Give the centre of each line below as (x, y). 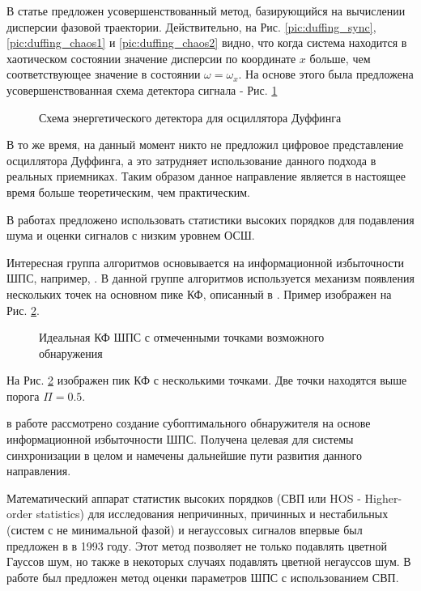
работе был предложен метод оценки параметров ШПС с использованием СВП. (203, 577)
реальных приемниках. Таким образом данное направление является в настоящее (206, 176)
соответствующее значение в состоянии (104, 74)
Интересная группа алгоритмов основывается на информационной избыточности (206, 262)
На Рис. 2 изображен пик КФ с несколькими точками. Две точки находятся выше (207, 380)
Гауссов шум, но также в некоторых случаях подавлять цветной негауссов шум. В (209, 561)
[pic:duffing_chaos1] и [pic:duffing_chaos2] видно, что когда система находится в (207, 43)
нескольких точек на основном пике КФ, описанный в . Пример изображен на (199, 293)
